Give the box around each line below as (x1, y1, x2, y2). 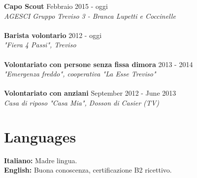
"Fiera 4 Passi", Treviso (4, 39, 76, 50)
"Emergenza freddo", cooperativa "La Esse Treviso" (4, 69, 156, 79)
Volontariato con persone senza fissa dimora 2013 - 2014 (4, 59, 193, 69)
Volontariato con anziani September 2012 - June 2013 (4, 88, 176, 98)
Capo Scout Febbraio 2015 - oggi (4, 1, 108, 11)
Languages (4, 126, 76, 146)
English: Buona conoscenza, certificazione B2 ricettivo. (4, 165, 172, 175)
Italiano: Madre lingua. (4, 155, 77, 165)
